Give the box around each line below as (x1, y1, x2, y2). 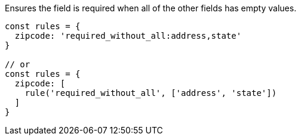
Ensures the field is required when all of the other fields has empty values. (5, 3, 297, 13)
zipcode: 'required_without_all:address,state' (14, 31, 242, 41)
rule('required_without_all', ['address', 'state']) (24, 88, 277, 98)
